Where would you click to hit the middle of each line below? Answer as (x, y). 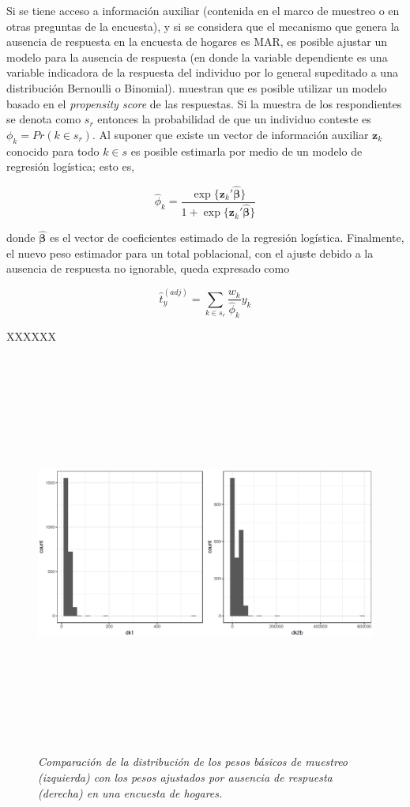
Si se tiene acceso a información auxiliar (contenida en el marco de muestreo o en (203, 10)
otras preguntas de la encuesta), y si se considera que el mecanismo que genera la (203, 26)
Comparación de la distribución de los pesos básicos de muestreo (193, 762)
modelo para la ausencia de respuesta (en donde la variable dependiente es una (197, 57)
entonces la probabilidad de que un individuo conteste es (234, 119)
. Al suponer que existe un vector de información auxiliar (230, 134)
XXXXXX (31, 336)
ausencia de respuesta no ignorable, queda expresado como (148, 268)
